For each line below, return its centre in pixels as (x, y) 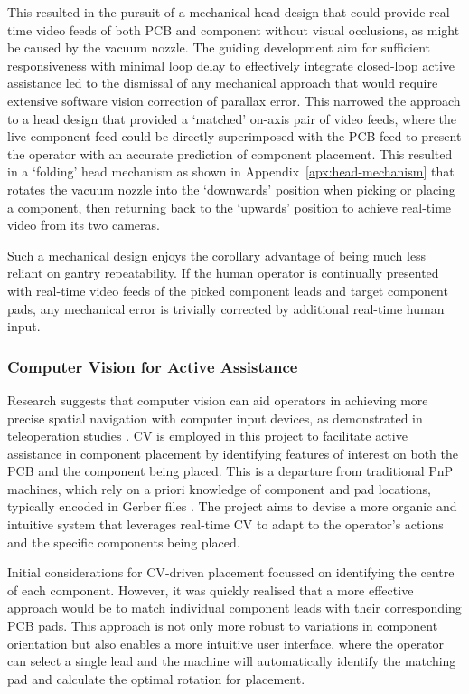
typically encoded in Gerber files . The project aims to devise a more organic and (232, 506)
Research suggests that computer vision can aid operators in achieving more (218, 399)
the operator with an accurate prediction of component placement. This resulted (230, 153)
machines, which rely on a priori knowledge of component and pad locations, (219, 488)
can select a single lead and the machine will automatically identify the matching (232, 661)
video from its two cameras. (84, 225)
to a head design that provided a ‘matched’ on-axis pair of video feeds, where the (232, 118)
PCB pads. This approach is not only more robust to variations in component (223, 626)
